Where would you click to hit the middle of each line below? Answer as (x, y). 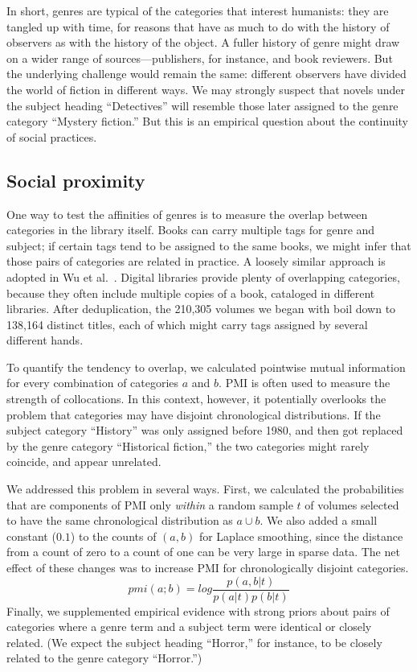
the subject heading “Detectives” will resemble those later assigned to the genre (202, 105)
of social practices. (52, 136)
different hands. (45, 340)
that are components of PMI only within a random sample (150, 504)
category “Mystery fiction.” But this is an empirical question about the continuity (207, 121)
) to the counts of (113, 536)
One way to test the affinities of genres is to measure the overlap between (187, 214)
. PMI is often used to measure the (305, 383)
